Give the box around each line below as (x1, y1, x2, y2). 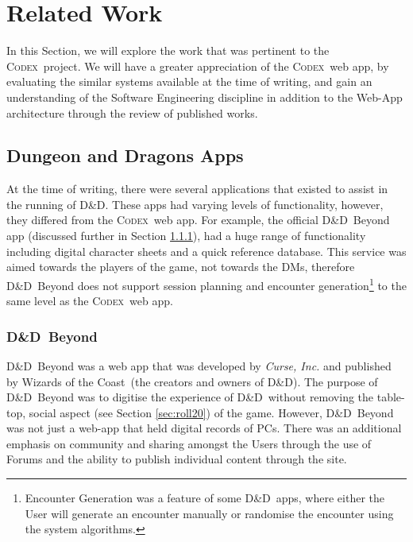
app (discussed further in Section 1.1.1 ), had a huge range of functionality (6, 227, 366, 244)
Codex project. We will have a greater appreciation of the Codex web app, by (6, 57, 389, 74)
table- (376, 389, 405, 405)
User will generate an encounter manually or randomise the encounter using (25, 505, 394, 521)
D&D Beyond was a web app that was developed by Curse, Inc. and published (6, 357, 392, 374)
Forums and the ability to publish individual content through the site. (6, 451, 347, 467)
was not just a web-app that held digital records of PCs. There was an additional (6, 420, 402, 436)
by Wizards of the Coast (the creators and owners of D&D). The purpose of (6, 373, 378, 389)
